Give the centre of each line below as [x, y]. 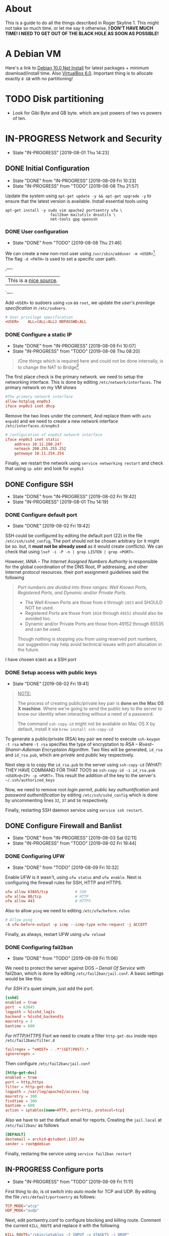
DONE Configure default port [41, 515]
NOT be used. [39, 608]
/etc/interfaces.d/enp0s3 [32, 426]
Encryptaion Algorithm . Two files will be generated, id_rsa [102, 749]
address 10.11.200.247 [38, 444]
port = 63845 [20, 1007]
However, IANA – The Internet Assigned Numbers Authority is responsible [81, 562]
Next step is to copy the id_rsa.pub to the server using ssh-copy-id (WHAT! [83, 764]
